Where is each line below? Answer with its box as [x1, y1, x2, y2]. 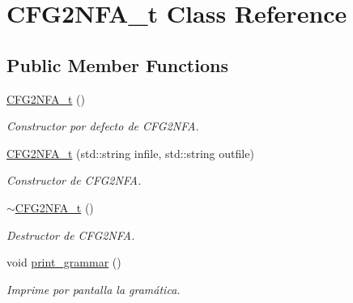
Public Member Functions [6, 52, 228, 77]
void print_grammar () [6, 254, 121, 271]
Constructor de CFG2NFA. [6, 172, 142, 189]
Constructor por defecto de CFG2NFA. [6, 117, 199, 134]
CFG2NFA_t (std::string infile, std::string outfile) [6, 144, 254, 161]
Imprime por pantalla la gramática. [6, 280, 181, 297]
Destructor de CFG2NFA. [6, 226, 135, 243]
